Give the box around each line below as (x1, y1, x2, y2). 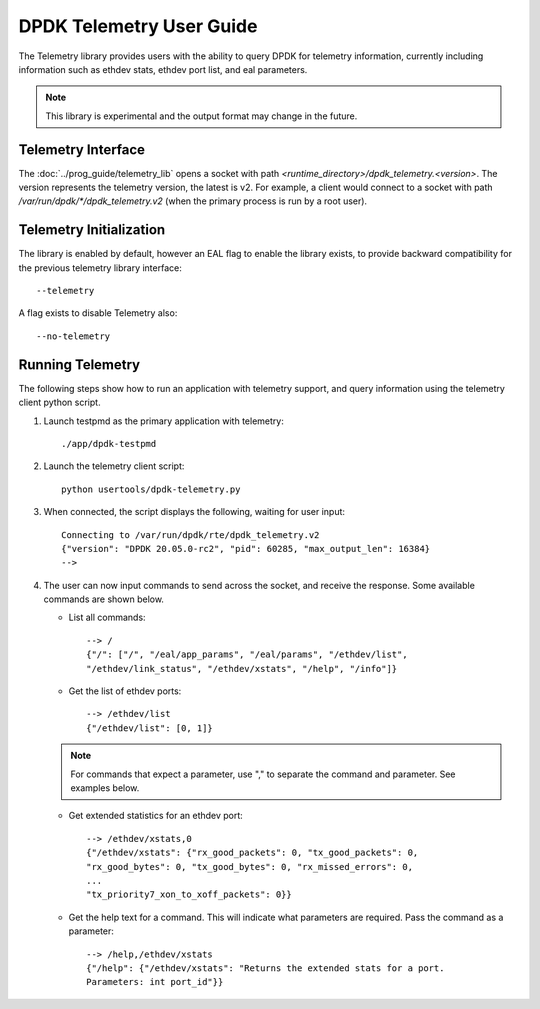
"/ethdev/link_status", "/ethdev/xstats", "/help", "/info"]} (86, 663, 398, 674)
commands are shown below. (43, 593, 165, 605)
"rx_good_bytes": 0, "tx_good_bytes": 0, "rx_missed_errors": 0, (86, 861, 414, 872)
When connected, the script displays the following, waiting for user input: (43, 506, 345, 518)
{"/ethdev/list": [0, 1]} (86, 722, 214, 734)
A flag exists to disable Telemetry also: (18, 307, 178, 319)
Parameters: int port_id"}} (86, 976, 224, 988)
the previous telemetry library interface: (18, 261, 182, 274)
